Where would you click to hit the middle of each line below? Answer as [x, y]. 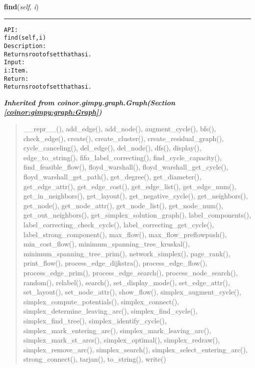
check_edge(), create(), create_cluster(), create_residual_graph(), [124, 138]
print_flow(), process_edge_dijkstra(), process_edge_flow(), [115, 263]
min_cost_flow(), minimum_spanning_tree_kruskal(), [106, 244]
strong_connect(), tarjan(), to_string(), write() [95, 359]
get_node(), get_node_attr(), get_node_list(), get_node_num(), [123, 205]
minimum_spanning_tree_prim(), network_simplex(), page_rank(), [127, 253]
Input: [14, 62]
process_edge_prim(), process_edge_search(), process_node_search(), [130, 272]
